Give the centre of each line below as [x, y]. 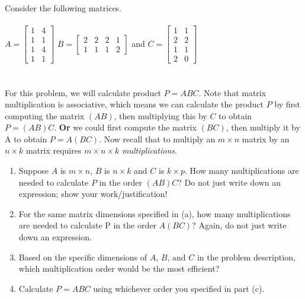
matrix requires [54, 150]
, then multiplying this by [160, 115]
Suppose [34, 171]
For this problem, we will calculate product [83, 92]
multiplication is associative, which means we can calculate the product [134, 104]
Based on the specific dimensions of [83, 257]
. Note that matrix [232, 92]
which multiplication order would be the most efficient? [119, 268]
